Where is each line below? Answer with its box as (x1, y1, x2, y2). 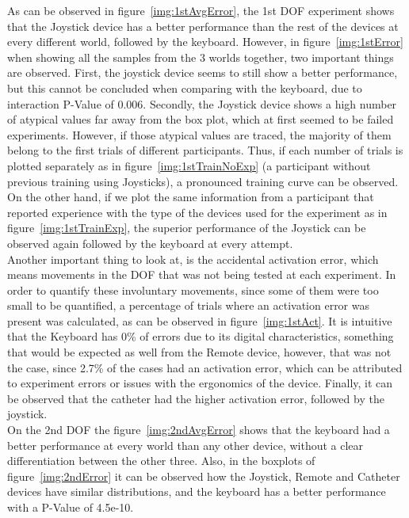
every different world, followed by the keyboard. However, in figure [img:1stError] (7, 33, 403, 50)
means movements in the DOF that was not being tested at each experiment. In (7, 266, 396, 283)
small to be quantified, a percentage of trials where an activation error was (7, 297, 370, 314)
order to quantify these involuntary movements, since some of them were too (7, 281, 379, 298)
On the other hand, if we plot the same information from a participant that (7, 189, 374, 205)
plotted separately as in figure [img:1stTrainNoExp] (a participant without (7, 157, 371, 173)
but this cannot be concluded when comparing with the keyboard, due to (7, 79, 362, 96)
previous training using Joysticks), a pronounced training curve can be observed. (7, 173, 399, 189)
